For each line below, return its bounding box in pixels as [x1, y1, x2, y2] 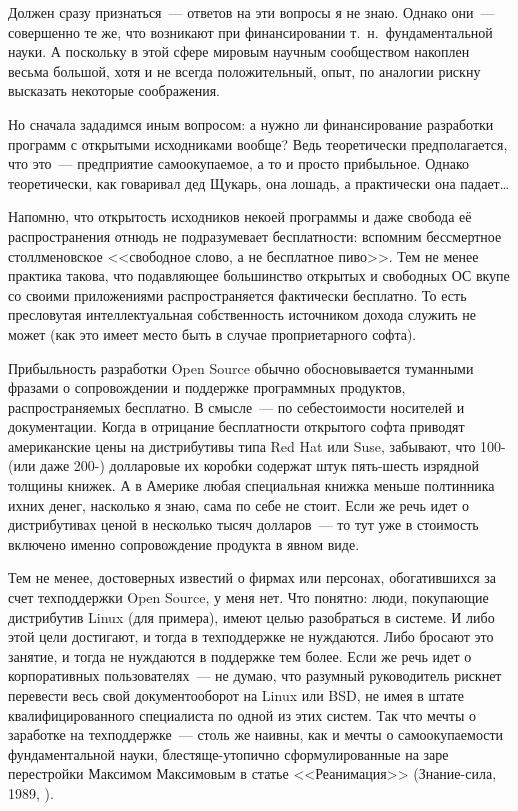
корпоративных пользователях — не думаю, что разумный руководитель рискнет [8, 665, 502, 686]
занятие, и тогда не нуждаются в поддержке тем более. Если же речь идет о [8, 645, 472, 666]
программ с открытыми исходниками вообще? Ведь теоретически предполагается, [8, 133, 508, 154]
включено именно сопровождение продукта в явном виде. [8, 533, 360, 554]
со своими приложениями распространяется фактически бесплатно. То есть [8, 284, 467, 305]
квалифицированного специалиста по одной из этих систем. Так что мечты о [8, 704, 476, 725]
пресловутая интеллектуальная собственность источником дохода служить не [8, 304, 477, 325]
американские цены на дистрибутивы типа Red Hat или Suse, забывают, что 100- [8, 435, 506, 456]
